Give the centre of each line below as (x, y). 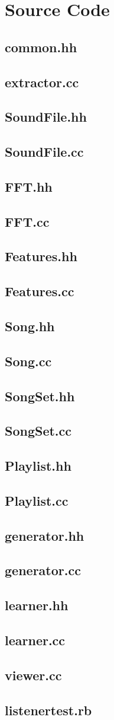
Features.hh (41, 256)
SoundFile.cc (44, 152)
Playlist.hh (38, 466)
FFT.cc (27, 221)
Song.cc (28, 361)
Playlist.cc (37, 500)
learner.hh (37, 605)
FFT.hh (29, 186)
